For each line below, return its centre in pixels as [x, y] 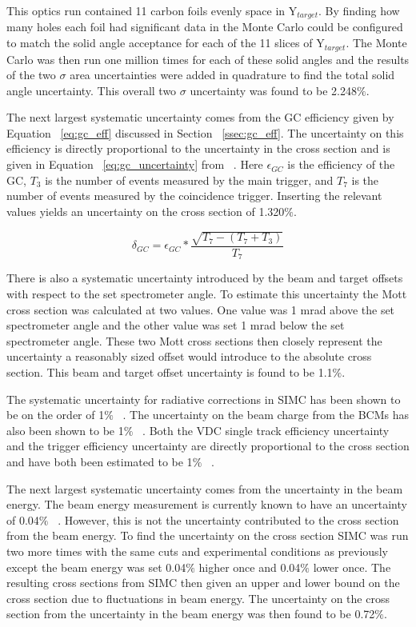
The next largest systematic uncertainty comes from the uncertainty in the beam [205, 488]
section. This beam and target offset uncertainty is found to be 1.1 [170, 372]
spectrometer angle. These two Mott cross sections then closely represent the [194, 340]
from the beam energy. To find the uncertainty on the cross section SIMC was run [208, 535]
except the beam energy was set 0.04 [96, 567]
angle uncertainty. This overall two [92, 90]
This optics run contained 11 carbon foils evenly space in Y [152, 10]
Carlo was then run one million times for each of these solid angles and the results [208, 59]
